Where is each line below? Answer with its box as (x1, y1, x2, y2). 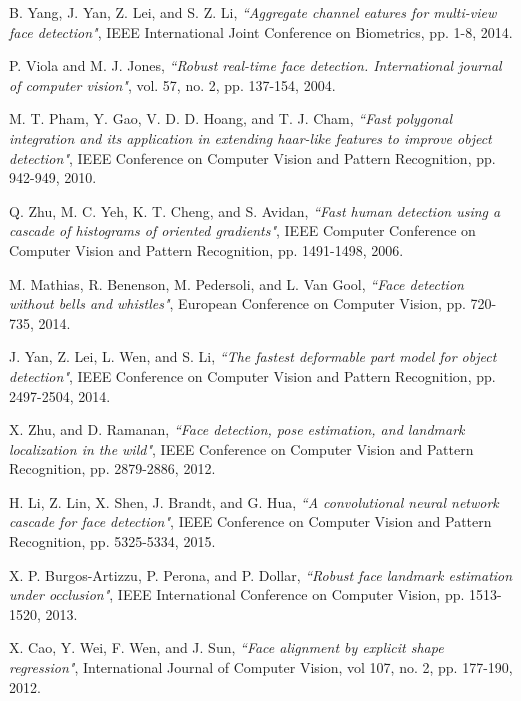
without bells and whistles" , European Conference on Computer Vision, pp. (9, 293, 466, 314)
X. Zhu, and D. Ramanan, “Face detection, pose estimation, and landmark (9, 419, 465, 440)
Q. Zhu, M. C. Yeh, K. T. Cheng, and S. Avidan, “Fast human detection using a (9, 200, 501, 221)
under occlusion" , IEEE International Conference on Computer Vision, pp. (9, 584, 465, 605)
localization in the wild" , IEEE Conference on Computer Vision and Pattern (9, 438, 474, 459)
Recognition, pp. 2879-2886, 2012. (9, 458, 216, 479)
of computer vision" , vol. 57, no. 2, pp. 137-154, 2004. (9, 74, 336, 95)
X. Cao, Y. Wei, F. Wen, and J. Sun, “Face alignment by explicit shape (9, 637, 444, 658)
